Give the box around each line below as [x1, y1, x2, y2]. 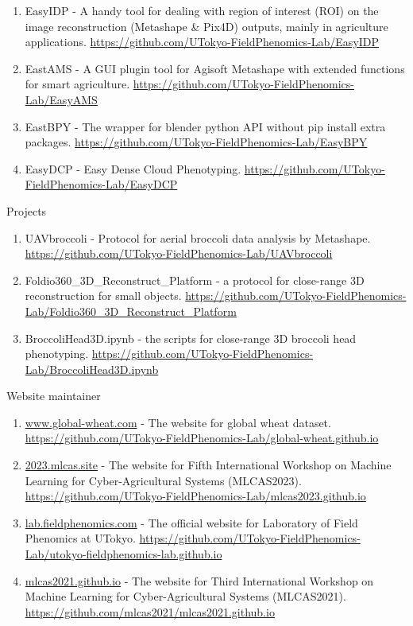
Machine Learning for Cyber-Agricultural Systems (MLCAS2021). [25, 588, 346, 605]
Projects [6, 202, 47, 219]
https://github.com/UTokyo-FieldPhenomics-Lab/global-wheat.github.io [25, 430, 379, 446]
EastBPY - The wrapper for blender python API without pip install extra [25, 118, 386, 134]
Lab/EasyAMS [25, 91, 98, 107]
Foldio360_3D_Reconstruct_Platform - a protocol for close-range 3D [25, 271, 365, 288]
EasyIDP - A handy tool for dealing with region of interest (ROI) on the [25, 2, 379, 18]
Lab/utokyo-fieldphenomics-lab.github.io [25, 546, 222, 562]
